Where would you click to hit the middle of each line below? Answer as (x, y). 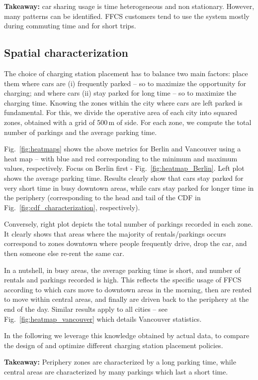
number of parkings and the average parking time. (81, 132)
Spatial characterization (66, 53)
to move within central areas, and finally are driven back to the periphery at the (127, 299)
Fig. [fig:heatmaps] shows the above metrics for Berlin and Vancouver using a (123, 149)
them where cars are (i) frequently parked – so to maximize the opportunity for (125, 83)
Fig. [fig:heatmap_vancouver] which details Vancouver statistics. (103, 318)
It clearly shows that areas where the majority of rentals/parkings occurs (115, 233)
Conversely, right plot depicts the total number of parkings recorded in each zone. (129, 224)
